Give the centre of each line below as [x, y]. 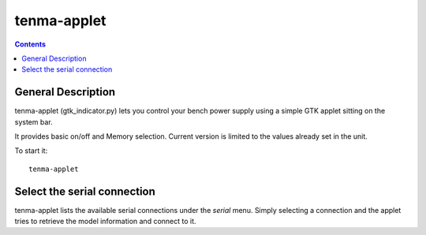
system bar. [34, 121]
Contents [30, 44]
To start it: [31, 151]
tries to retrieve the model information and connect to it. [105, 222]
